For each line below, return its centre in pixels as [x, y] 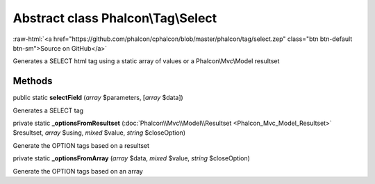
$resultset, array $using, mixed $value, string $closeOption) [99, 133]
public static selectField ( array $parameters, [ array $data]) [98, 98]
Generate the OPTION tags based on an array [78, 171]
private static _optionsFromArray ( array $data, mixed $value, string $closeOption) [131, 158]
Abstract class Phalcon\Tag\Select [115, 18]
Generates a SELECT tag [48, 110]
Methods [33, 81]
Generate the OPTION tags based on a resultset [81, 145]
